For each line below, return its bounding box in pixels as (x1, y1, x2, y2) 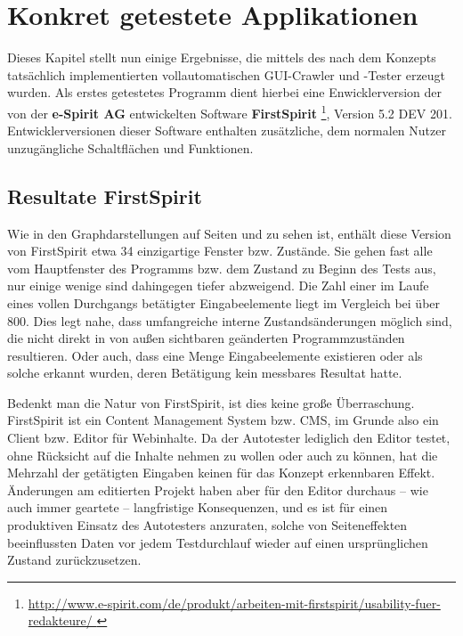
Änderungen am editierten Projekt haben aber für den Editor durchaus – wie (7, 480, 428, 499)
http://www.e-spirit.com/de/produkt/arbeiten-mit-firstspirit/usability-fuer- (28, 593, 441, 612)
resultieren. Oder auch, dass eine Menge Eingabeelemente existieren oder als (7, 346, 423, 364)
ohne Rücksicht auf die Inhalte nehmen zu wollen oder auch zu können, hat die (7, 445, 438, 464)
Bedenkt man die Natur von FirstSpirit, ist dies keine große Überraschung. (7, 393, 415, 412)
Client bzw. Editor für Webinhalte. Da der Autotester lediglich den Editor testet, (7, 428, 451, 447)
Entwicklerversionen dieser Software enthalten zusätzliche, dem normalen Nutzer (7, 121, 446, 140)
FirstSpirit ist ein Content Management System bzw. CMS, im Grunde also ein (7, 411, 439, 429)
